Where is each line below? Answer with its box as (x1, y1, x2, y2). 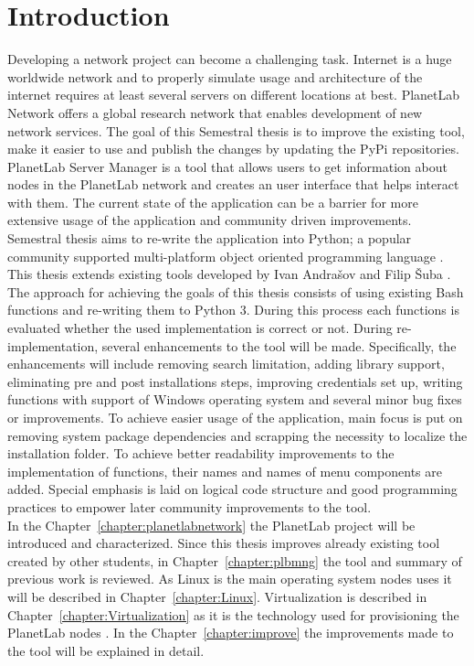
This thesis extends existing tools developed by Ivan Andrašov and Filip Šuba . (7, 264, 451, 284)
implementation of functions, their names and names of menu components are (7, 461, 442, 480)
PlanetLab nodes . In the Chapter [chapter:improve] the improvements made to (7, 623, 454, 642)
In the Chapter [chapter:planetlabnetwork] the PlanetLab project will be (7, 515, 416, 534)
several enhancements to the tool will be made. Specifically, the (101, 336, 457, 355)
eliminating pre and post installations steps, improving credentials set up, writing (7, 371, 463, 391)
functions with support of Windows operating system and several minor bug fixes (7, 390, 462, 409)
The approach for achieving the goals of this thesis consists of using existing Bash (7, 282, 464, 301)
